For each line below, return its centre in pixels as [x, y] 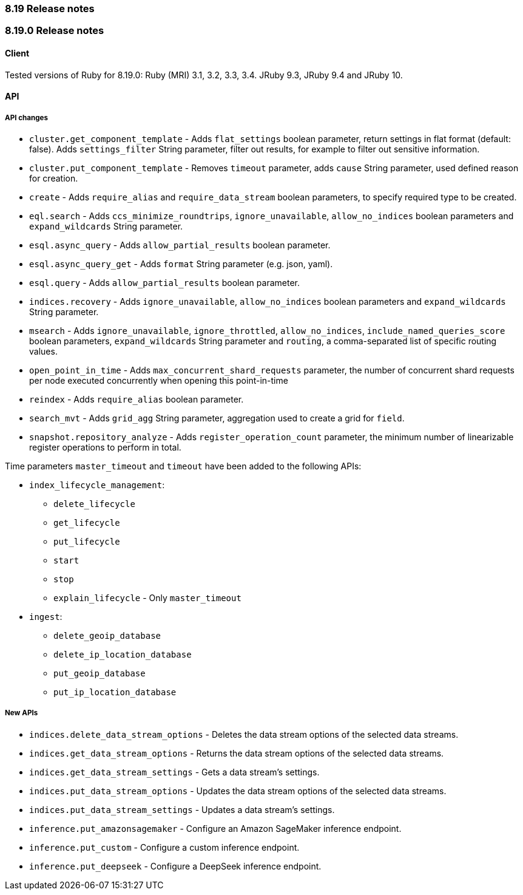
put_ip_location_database [115, 692]
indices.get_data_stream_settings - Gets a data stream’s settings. [174, 772]
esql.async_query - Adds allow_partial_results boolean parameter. [180, 245]
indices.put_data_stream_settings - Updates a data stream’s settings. [182, 809]
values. [43, 351]
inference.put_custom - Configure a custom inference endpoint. [164, 847]
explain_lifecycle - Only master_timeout [147, 597]
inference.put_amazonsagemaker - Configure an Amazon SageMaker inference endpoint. [215, 828]
